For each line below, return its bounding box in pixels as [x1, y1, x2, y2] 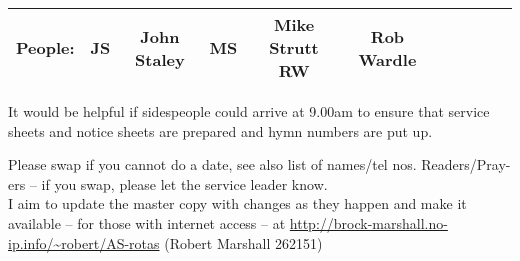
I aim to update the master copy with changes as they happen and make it [8, 193, 467, 214]
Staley [135, 47, 185, 71]
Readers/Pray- [421, 154, 511, 175]
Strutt [269, 36, 319, 59]
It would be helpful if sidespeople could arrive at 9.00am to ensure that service [8, 101, 490, 121]
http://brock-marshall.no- [289, 212, 448, 233]
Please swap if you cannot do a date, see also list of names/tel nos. [8, 154, 417, 175]
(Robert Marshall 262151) [164, 232, 323, 253]
